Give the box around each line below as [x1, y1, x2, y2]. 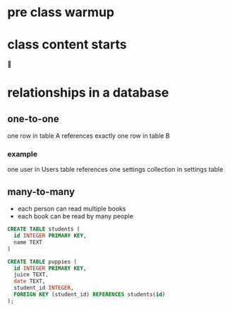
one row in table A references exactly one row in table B [7, 131, 171, 140]
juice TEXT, [13, 271, 49, 278]
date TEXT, [13, 278, 46, 285]
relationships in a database [7, 85, 169, 101]
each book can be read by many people [17, 212, 134, 221]
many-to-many [7, 185, 75, 198]
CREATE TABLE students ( [7, 225, 80, 233]
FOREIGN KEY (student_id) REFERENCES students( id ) [13, 291, 166, 298]
